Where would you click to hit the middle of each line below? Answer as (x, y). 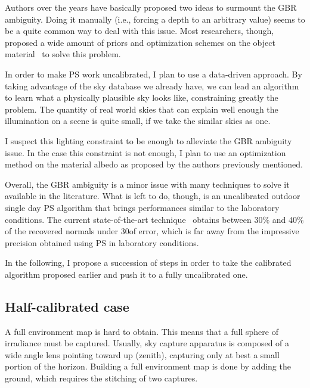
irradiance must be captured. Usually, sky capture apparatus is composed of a (147, 343)
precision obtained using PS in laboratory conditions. (102, 242)
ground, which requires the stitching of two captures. (101, 378)
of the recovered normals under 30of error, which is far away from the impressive (152, 231)
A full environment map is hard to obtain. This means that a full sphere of (142, 331)
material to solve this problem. (63, 54)
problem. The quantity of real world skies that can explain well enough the (142, 109)
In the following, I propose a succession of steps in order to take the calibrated (148, 263)
